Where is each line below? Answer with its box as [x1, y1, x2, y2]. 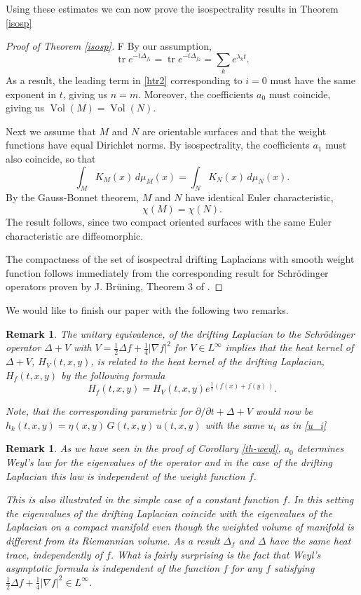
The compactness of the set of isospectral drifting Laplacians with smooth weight [6, 252, 355, 266]
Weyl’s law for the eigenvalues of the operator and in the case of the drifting [6, 454, 332, 469]
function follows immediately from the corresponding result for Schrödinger [6, 265, 329, 280]
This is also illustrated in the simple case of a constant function [6, 492, 279, 507]
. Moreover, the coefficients [138, 86, 254, 101]
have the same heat [269, 533, 351, 547]
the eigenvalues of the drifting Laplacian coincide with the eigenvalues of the [6, 505, 333, 520]
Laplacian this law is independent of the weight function [6, 468, 245, 483]
